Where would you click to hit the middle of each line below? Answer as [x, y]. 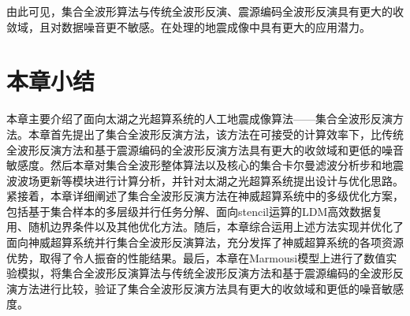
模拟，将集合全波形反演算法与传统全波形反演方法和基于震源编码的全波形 [205, 273]
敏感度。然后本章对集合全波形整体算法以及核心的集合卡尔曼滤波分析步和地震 [205, 165]
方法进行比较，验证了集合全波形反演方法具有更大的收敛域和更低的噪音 [199, 288]
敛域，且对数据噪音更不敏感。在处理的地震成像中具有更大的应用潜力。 [188, 26]
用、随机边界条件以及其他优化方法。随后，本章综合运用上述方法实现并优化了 [205, 227]
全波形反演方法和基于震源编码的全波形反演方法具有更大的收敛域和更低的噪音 [205, 149]
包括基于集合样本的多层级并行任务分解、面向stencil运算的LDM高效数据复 [195, 211]
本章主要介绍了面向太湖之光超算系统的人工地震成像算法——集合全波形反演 [199, 119]
